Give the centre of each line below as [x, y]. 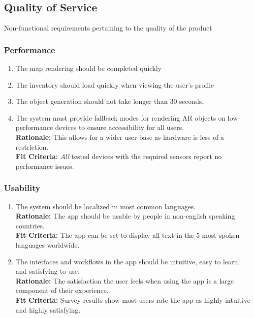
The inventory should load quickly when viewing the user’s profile [115, 84]
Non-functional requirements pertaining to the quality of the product [108, 28]
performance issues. [45, 166]
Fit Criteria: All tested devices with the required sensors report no [119, 156]
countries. [30, 225]
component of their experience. [62, 290]
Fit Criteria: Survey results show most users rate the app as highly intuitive [133, 300]
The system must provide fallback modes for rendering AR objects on [120, 117]
